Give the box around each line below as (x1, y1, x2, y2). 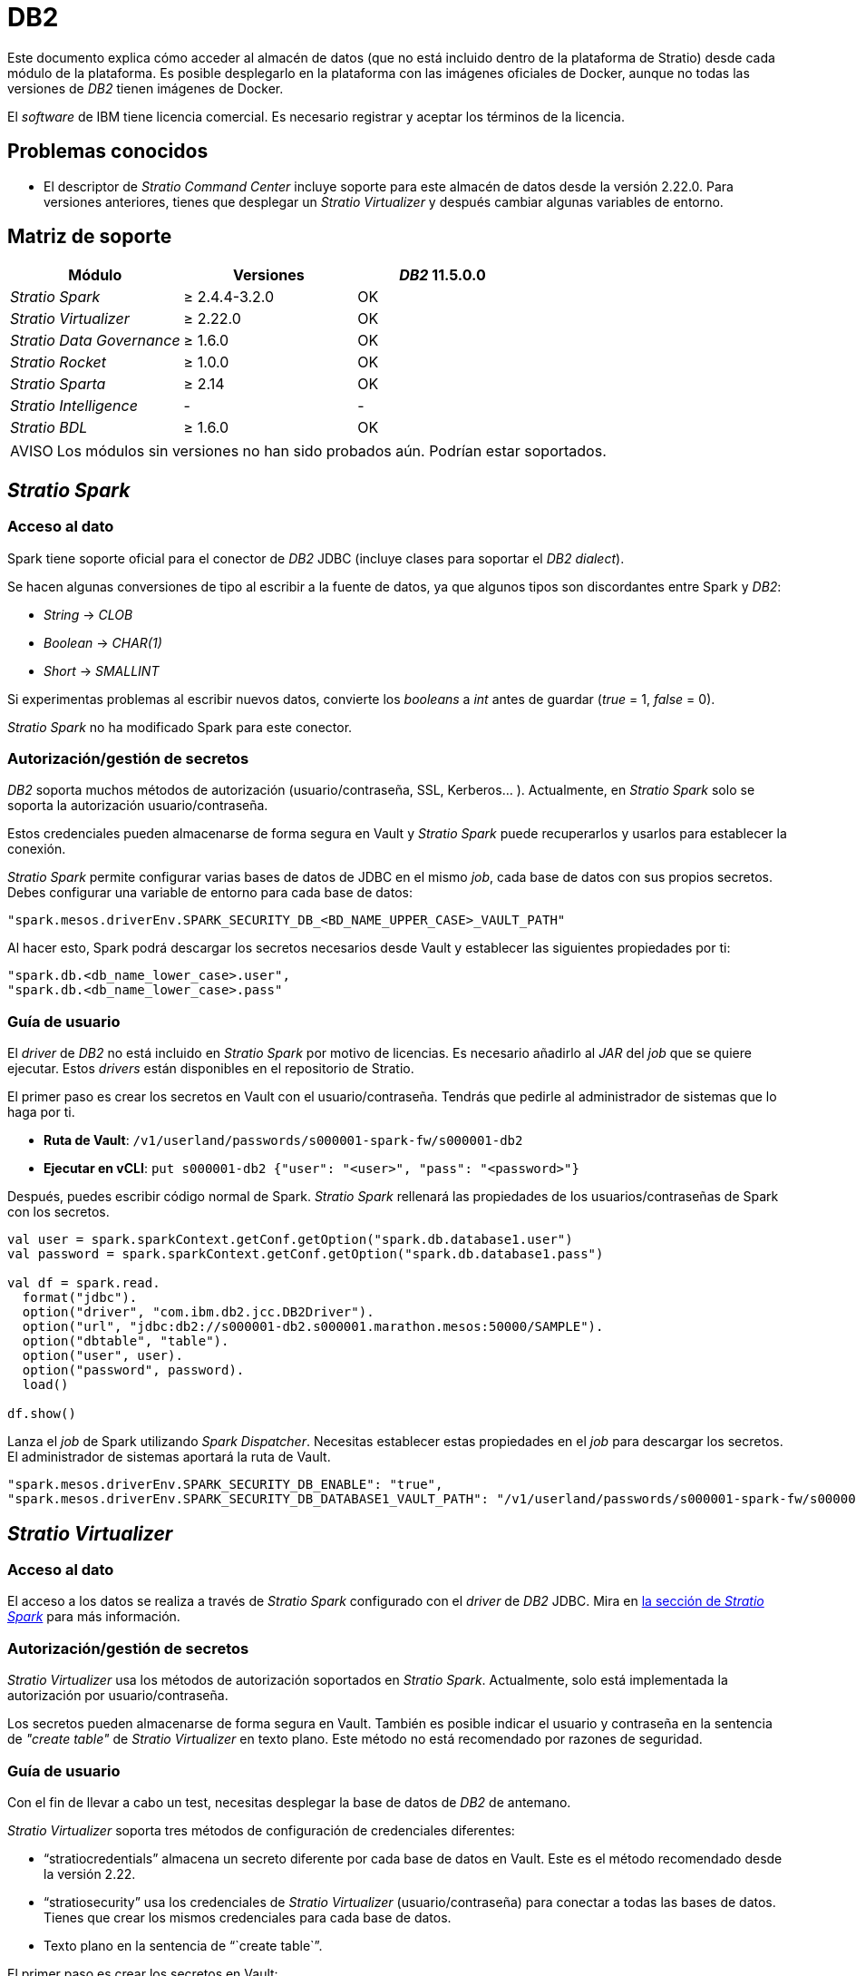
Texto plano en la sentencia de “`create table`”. (44, 1937, 323, 1953)
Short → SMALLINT (44, 662, 160, 679)
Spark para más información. (7, 1609, 180, 1625)
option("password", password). (22, 1363, 245, 1378)
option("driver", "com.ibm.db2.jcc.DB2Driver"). (22, 1305, 374, 1320)
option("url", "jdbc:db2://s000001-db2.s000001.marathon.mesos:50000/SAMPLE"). (22, 1319, 604, 1335)
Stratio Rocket (10, 353, 107, 372)
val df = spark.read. (7, 1276, 160, 1291)
